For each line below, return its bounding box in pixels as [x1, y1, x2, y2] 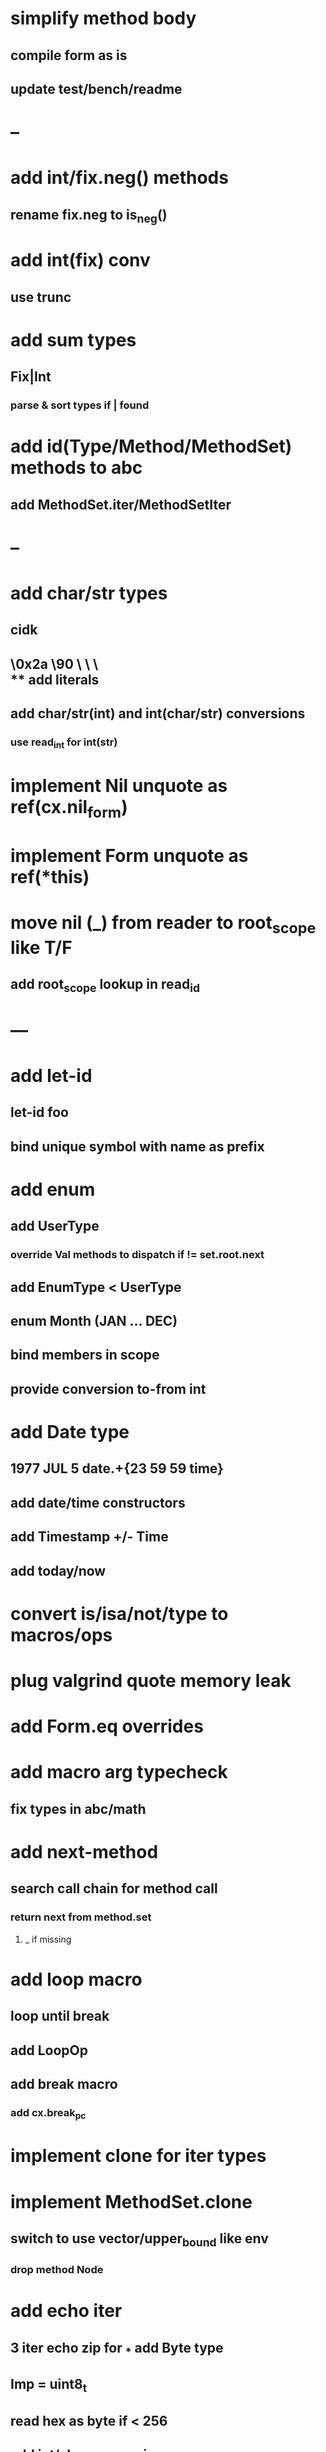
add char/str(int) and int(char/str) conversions [10, 705, 306, 722]
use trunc [10, 288, 72, 306]
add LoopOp [10, 2042, 88, 2059]
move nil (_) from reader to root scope [10, 912, 317, 938]
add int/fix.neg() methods [10, 167, 229, 189]
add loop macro [10, 1968, 143, 1991]
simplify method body [10, 7, 197, 30]
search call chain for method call [10, 1880, 218, 1897]
